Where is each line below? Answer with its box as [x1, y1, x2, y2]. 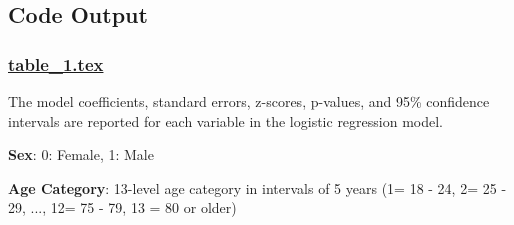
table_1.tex [8, 51, 104, 76]
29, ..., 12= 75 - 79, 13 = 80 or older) [8, 197, 237, 218]
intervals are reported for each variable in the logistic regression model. [8, 110, 443, 131]
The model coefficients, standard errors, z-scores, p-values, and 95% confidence [8, 91, 490, 111]
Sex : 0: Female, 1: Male [8, 144, 154, 165]
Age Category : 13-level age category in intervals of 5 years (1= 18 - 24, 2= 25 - [8, 177, 507, 198]
